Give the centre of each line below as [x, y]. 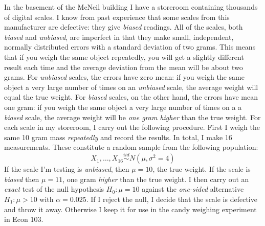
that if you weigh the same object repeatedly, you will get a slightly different [124, 56]
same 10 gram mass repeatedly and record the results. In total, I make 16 [118, 137]
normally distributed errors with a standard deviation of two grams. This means [130, 47]
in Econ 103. [24, 219]
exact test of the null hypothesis [54, 189]
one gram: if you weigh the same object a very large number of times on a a [123, 107]
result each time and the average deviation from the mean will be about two [124, 67]
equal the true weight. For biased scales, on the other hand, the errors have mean [131, 97]
